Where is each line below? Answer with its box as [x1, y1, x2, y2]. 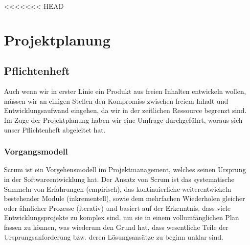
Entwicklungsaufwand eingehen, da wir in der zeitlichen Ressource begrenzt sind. [4, 105, 247, 115]
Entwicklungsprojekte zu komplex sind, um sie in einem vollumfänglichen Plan [4, 212, 239, 223]
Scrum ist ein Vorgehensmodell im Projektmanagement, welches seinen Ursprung [4, 164, 246, 175]
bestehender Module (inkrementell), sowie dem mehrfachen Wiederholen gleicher [4, 193, 245, 203]
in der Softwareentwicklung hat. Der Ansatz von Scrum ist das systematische [4, 174, 234, 184]
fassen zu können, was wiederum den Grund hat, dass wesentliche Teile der [4, 222, 228, 232]
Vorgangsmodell [4, 145, 68, 157]
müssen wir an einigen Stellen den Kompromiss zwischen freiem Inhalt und [4, 95, 228, 106]
